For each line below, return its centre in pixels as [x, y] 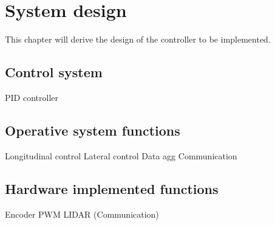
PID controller [32, 97]
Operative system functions [93, 130]
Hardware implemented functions [112, 188]
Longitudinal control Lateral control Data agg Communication [121, 155]
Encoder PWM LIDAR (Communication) [82, 214]
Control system [54, 72]
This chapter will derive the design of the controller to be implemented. [138, 39]
